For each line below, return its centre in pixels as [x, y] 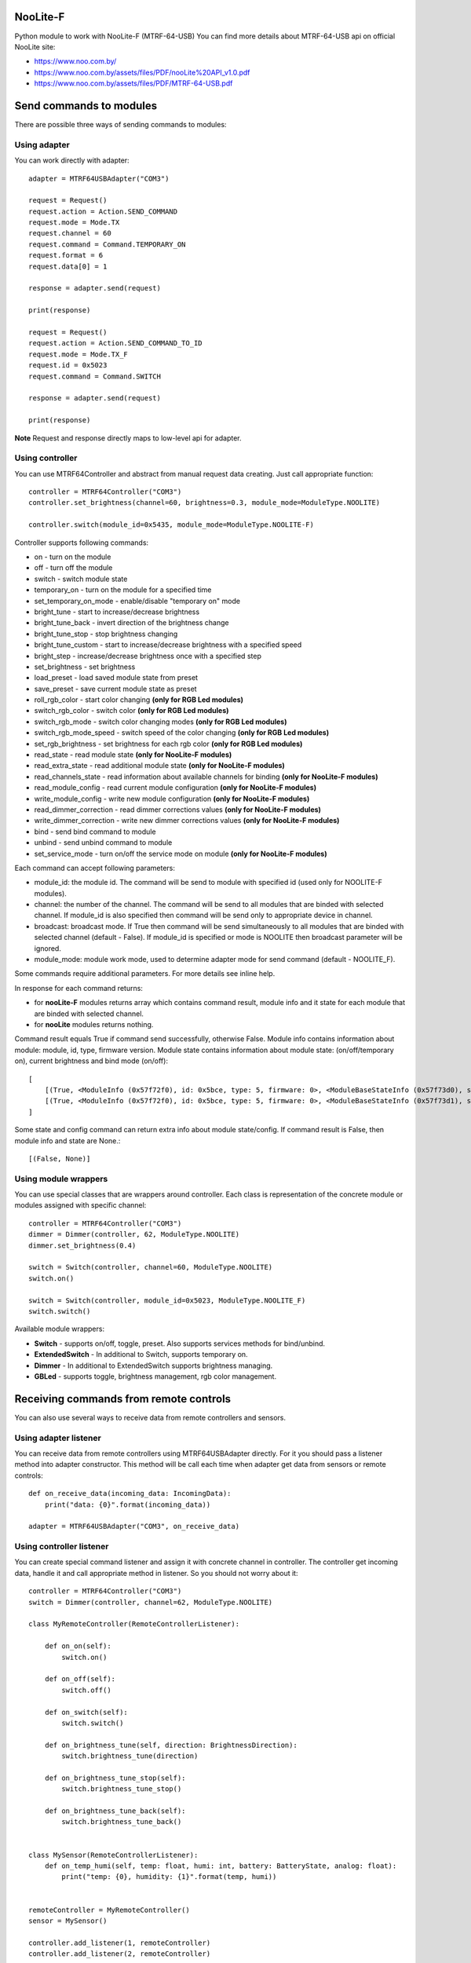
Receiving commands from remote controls [123, 1399]
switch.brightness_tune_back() [122, 1822]
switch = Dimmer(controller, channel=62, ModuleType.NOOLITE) [151, 1602]
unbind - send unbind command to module [103, 843]
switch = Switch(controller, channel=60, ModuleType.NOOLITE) [151, 1267]
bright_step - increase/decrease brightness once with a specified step [148, 656]
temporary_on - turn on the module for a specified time [123, 590]
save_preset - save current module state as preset [115, 689]
